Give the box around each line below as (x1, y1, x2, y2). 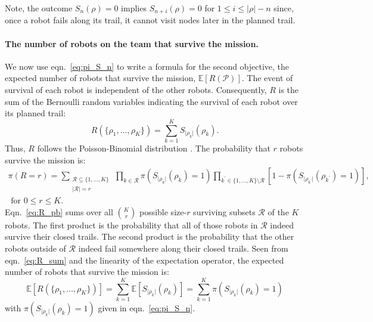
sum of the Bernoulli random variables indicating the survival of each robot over (5, 95, 298, 107)
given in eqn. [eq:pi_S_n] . (98, 301, 195, 314)
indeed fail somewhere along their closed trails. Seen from (78, 242, 288, 254)
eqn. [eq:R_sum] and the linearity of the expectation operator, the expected (5, 253, 284, 266)
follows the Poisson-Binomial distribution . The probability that (37, 141, 271, 154)
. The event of (241, 72, 293, 84)
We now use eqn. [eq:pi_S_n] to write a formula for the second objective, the (5, 60, 290, 72)
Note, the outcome (5, 2, 73, 14)
